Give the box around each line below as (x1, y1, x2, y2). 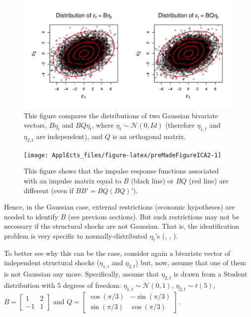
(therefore (165, 120, 195, 130)
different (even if (24, 185, 73, 195)
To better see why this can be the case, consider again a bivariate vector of (4, 247, 230, 258)
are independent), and (36, 131, 103, 141)
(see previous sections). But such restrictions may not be (68, 211, 239, 221)
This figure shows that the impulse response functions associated (24, 166, 219, 176)
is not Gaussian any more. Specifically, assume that (4, 269, 159, 279)
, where (92, 120, 114, 130)
